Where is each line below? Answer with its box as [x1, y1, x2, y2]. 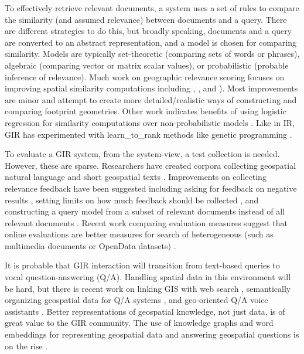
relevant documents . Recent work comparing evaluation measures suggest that [5, 216, 288, 229]
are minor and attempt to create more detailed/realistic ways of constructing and [5, 93, 297, 105]
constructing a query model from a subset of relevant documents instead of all [5, 205, 285, 217]
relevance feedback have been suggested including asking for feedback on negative [5, 182, 297, 194]
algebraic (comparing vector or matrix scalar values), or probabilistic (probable [5, 59, 289, 71]
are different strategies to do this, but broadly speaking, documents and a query [5, 25, 292, 37]
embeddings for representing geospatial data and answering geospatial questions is [5, 328, 299, 341]
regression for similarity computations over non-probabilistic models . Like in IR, [5, 116, 295, 128]
